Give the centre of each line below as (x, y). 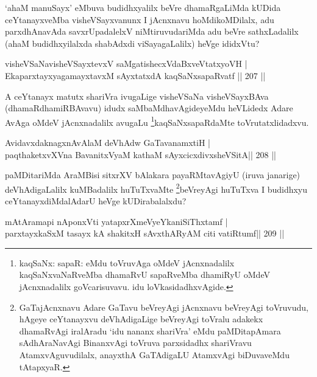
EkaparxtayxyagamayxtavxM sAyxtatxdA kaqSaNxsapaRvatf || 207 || (135, 75)
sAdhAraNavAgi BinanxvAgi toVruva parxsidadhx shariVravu (135, 343)
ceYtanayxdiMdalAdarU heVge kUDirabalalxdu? (96, 201)
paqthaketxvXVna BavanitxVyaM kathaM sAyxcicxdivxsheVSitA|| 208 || (141, 154)
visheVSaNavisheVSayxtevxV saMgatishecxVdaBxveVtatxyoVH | (126, 64)
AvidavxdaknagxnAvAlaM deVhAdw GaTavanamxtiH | (108, 142)
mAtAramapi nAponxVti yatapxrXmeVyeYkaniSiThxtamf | (116, 221)
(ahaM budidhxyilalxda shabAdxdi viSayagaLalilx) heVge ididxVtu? (132, 43)
